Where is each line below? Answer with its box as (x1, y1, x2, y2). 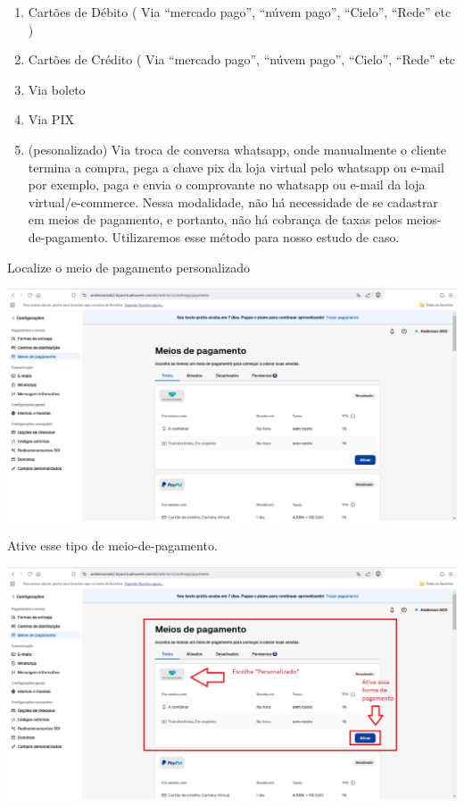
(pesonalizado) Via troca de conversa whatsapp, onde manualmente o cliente (28, 139, 446, 158)
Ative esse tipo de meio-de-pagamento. (7, 536, 218, 555)
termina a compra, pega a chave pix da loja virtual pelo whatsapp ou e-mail (28, 157, 444, 176)
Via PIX (28, 110, 74, 129)
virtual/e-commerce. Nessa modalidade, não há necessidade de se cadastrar (28, 192, 438, 211)
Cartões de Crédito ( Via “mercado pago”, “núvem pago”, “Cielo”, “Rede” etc (28, 50, 456, 69)
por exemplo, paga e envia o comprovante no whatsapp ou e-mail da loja (28, 175, 426, 194)
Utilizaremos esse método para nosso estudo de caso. (112, 227, 400, 246)
